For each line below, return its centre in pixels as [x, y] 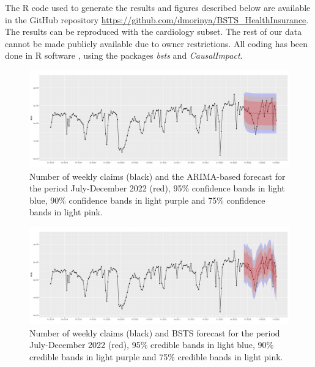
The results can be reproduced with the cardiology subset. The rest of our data [154, 32]
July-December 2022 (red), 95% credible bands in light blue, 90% [152, 345]
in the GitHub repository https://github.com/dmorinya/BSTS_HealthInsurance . [157, 19]
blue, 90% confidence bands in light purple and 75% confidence [147, 200]
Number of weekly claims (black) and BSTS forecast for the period [155, 332]
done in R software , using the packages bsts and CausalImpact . [124, 55]
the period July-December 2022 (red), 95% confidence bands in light [157, 188]
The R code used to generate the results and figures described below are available [158, 7]
